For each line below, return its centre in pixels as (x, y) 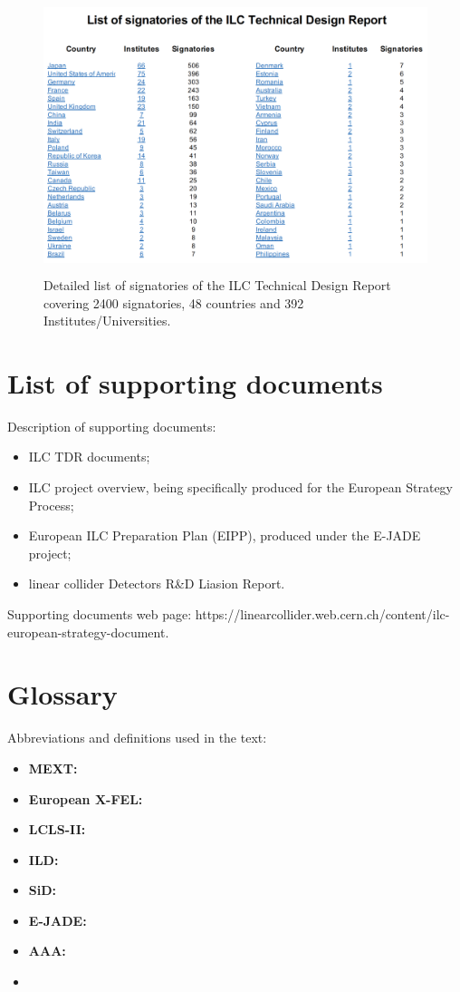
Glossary (62, 694)
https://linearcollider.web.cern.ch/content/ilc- (322, 614)
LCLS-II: (57, 829)
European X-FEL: (86, 798)
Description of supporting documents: (112, 426)
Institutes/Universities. (107, 321)
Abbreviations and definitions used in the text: (137, 738)
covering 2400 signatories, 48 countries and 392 (174, 302)
